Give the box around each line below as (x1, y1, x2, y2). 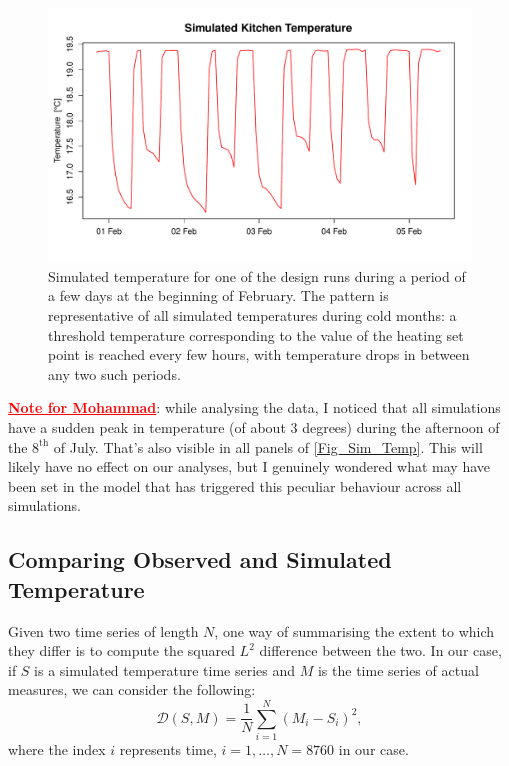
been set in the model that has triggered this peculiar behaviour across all (8, 475, 462, 496)
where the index (8, 739, 106, 760)
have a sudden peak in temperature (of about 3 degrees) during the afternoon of (8, 416, 500, 437)
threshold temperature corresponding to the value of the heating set (48, 324, 464, 345)
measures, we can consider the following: (8, 679, 256, 700)
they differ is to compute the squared (8, 640, 235, 661)
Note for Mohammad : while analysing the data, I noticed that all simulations (8, 397, 501, 418)
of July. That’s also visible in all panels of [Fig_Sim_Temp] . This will (53, 436, 483, 457)
